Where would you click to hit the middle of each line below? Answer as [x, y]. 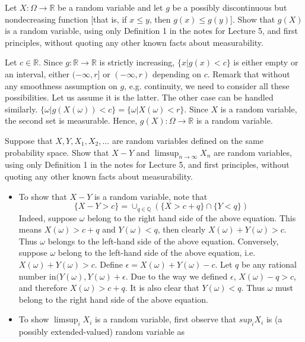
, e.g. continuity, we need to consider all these [207, 85]
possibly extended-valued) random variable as [101, 332]
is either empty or [266, 62]
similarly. [21, 109]
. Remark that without [249, 73]
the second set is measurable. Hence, [71, 120]
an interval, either [37, 73]
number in [37, 276]
